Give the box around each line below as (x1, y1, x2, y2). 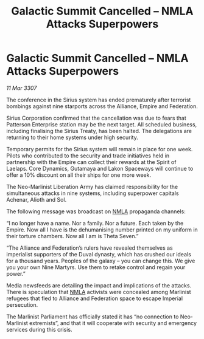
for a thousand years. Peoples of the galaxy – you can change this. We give (6, 257, 195, 264)
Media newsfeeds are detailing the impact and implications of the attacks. (6, 281, 192, 289)
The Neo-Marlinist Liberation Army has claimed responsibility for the (6, 183, 178, 190)
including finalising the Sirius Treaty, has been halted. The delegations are (6, 127, 192, 134)
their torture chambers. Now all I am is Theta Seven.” (6, 232, 139, 239)
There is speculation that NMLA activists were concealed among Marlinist (6, 288, 191, 295)
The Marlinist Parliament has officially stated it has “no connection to (6, 313, 179, 320)
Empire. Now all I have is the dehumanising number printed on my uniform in (6, 226, 198, 233)
